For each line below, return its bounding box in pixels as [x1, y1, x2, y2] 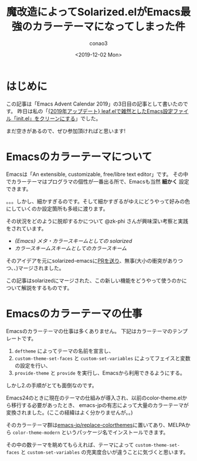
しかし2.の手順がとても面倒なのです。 [6, 382, 98, 389]
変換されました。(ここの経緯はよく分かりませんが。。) [6, 409, 133, 416]
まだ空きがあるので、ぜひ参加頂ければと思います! [6, 127, 126, 134]
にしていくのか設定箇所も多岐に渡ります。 [6, 205, 108, 212]
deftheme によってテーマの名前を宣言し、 [14, 347, 114, 354]
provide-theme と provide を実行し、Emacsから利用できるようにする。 [14, 369, 186, 376]
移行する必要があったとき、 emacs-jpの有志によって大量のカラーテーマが [11, 401, 189, 408]
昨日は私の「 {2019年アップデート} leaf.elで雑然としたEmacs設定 [17, 107, 174, 114]
